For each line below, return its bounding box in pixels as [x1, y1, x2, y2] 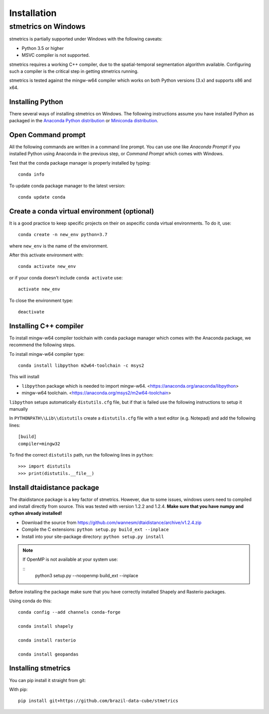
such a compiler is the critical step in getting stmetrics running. [9, 68, 139, 74]
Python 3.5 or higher [21, 45, 64, 51]
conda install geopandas [18, 651, 79, 657]
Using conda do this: [9, 598, 52, 604]
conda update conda [18, 194, 66, 200]
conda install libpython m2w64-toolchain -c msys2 [18, 363, 144, 368]
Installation [9, 7, 57, 18]
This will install [9, 374, 39, 380]
